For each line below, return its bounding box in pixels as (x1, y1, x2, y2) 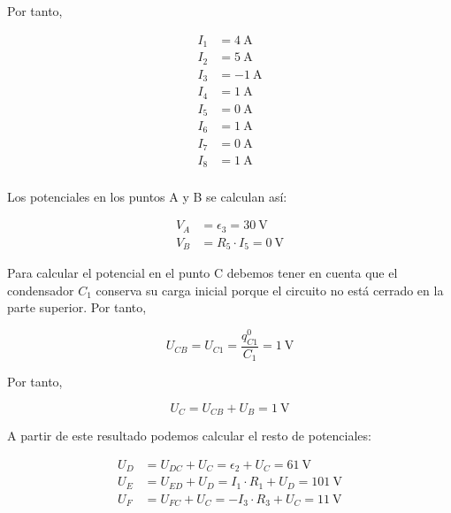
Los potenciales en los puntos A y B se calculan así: (7, 187, 287, 205)
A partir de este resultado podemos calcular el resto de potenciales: (7, 426, 371, 445)
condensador (7, 280, 74, 299)
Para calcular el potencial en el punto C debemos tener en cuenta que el (7, 264, 398, 282)
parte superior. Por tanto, (7, 298, 147, 317)
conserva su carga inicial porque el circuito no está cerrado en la (96, 280, 444, 299)
